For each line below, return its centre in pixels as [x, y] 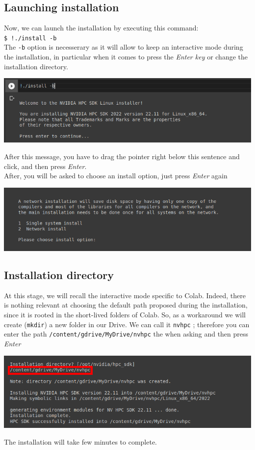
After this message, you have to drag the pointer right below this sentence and [122, 156]
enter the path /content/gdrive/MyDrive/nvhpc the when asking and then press [126, 334]
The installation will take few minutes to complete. [81, 441]
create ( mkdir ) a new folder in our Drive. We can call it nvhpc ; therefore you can [127, 324]
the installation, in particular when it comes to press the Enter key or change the [126, 57]
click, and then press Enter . [45, 166]
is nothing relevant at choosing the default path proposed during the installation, [126, 305]
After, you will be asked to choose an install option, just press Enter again [116, 176]
